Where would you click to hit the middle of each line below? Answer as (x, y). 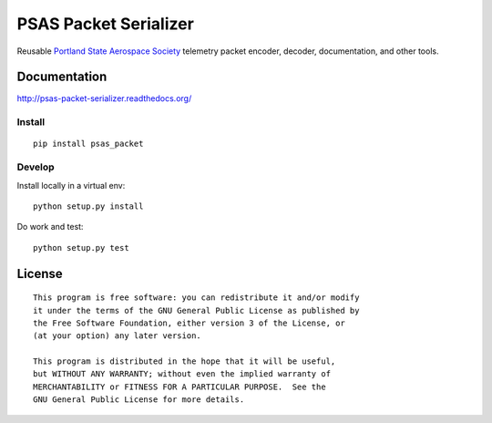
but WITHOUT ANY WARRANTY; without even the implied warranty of (182, 374)
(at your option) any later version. (118, 336)
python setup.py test (81, 248)
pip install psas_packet (88, 144)
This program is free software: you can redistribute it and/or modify (196, 298)
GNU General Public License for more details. (139, 400)
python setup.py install (88, 206)
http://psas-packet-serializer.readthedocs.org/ (104, 98)
